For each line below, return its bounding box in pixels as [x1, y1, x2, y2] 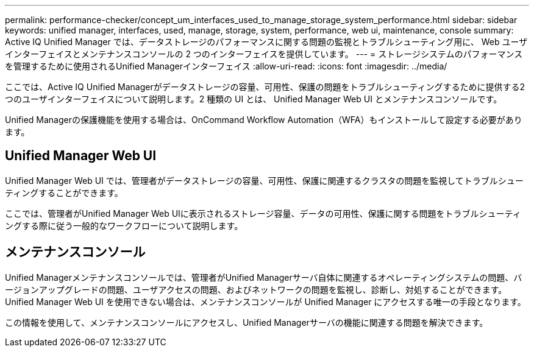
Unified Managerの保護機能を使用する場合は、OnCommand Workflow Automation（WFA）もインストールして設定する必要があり [5, 114, 522, 125]
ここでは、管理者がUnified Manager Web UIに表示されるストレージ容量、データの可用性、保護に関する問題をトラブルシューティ [5, 208, 521, 219]
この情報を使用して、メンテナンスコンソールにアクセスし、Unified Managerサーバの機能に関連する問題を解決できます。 [5, 317, 488, 328]
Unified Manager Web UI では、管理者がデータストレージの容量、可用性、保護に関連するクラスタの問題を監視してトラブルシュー [5, 175, 524, 186]
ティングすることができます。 [5, 187, 123, 198]
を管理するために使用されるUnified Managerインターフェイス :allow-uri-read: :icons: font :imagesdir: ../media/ [5, 61, 447, 71]
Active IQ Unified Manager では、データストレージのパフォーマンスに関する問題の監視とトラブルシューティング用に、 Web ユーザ [5, 37, 528, 47]
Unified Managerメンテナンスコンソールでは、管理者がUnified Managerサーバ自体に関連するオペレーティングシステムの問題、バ [5, 272, 522, 283]
